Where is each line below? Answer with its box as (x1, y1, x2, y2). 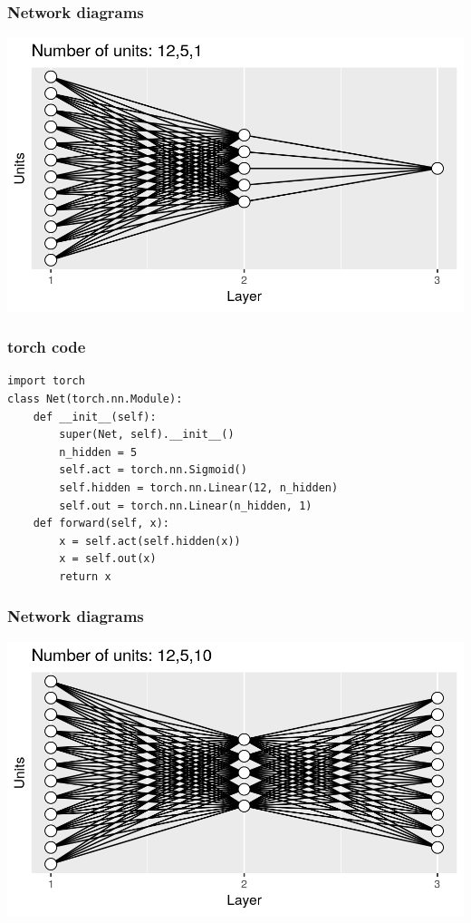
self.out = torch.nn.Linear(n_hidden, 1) (59, 499, 312, 512)
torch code (7, 335, 86, 358)
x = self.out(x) (59, 552, 157, 566)
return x (59, 569, 111, 583)
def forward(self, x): (33, 517, 169, 530)
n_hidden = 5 (59, 445, 138, 459)
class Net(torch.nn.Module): (7, 393, 183, 406)
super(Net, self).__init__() (59, 428, 235, 442)
